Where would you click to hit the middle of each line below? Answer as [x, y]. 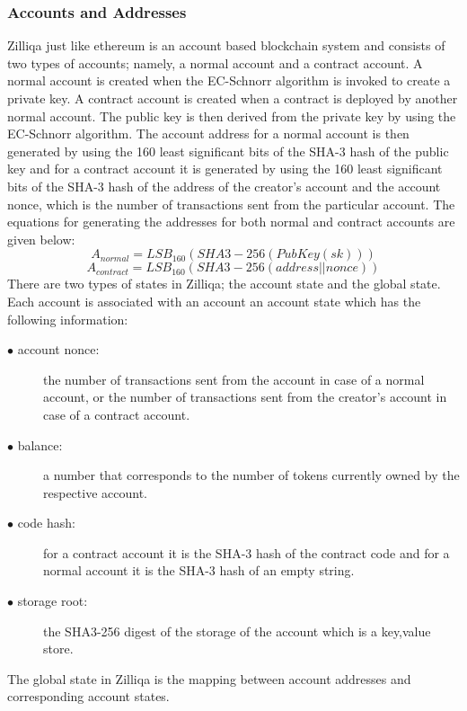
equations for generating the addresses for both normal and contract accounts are [231, 222]
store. [58, 649]
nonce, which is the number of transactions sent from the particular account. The [231, 204]
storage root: [53, 601]
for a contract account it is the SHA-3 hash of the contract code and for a [247, 552]
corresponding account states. [88, 696]
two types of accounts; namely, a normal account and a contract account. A [215, 62]
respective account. [95, 492]
